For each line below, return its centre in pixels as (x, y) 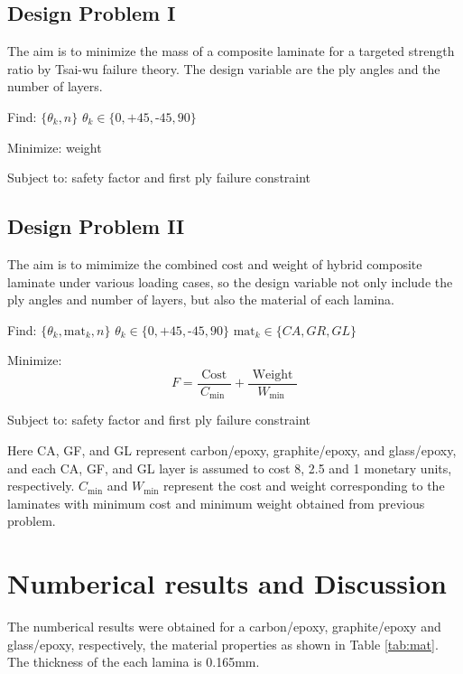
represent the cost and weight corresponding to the (304, 486)
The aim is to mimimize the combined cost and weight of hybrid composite (215, 263)
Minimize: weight (55, 147)
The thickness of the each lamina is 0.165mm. (134, 662)
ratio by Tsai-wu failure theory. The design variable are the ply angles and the (224, 68)
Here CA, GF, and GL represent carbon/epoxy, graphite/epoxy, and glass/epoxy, (232, 450)
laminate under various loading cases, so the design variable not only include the (230, 281)
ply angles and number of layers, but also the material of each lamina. (201, 300)
